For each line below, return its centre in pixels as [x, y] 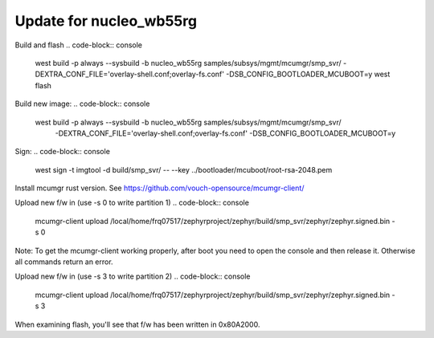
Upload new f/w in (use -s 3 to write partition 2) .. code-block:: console [133, 276]
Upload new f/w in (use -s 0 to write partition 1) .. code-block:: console [132, 203]
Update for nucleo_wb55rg [106, 21]
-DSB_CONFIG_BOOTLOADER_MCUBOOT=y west [308, 74]
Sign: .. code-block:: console [62, 152]
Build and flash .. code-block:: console [79, 45]
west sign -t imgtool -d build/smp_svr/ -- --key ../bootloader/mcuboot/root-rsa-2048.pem [184, 169]
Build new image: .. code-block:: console [82, 104]
